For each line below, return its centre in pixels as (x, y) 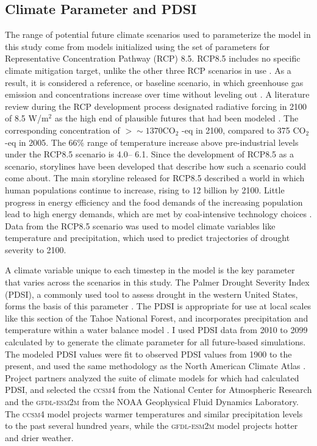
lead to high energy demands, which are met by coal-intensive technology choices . (158, 214)
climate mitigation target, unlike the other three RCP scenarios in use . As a (148, 70)
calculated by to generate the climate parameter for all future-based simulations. (155, 342)
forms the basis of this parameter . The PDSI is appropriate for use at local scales (158, 306)
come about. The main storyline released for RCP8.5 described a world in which (155, 178)
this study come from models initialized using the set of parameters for (137, 46)
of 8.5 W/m (27, 118)
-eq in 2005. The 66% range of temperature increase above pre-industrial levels (152, 142)
